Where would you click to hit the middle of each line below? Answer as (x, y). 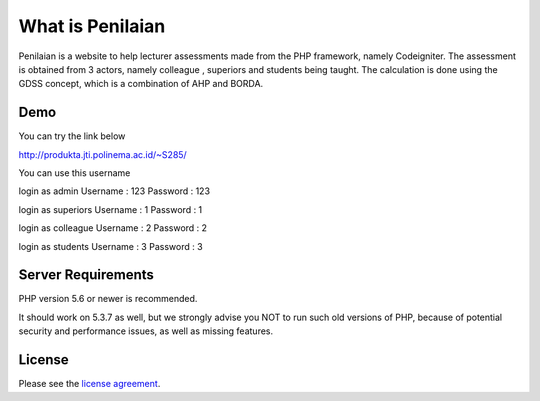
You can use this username (74, 173)
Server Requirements (86, 275)
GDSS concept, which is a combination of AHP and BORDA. (141, 84)
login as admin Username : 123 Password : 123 (114, 191)
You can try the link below (72, 136)
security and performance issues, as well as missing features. (146, 331)
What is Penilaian (92, 26)
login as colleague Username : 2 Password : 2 (113, 228)
